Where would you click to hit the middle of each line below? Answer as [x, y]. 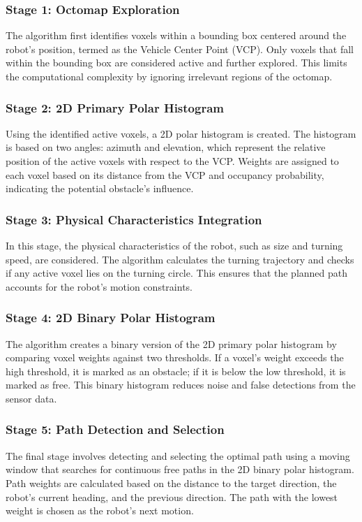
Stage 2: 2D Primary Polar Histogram [115, 107]
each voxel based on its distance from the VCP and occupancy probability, [165, 174]
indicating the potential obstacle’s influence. [100, 188]
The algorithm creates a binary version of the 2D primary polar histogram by [171, 343]
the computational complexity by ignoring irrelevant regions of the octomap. [169, 76]
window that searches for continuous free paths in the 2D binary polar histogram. [180, 469]
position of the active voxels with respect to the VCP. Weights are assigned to [172, 161]
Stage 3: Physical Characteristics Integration [134, 219]
